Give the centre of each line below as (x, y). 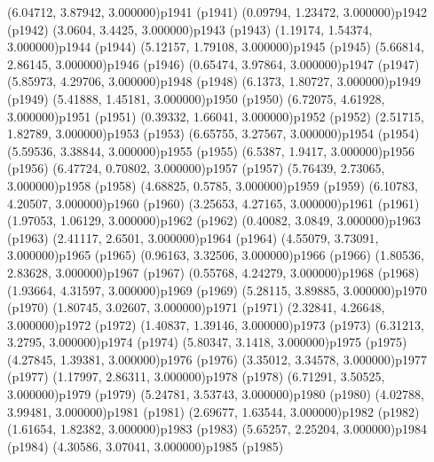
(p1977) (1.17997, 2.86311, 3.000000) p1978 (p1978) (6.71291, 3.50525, (196, 376)
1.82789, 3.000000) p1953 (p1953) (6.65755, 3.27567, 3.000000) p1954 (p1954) (213, 133)
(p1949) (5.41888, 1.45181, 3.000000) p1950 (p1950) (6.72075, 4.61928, (196, 98)
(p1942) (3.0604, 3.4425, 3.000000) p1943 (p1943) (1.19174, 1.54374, (190, 29)
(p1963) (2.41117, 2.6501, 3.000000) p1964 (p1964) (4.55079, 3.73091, (193, 237)
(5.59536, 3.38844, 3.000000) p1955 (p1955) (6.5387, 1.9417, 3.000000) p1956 (211, 150)
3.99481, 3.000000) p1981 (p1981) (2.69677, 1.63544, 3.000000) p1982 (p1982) (213, 411)
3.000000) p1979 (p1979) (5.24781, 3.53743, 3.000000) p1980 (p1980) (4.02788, (216, 394)
